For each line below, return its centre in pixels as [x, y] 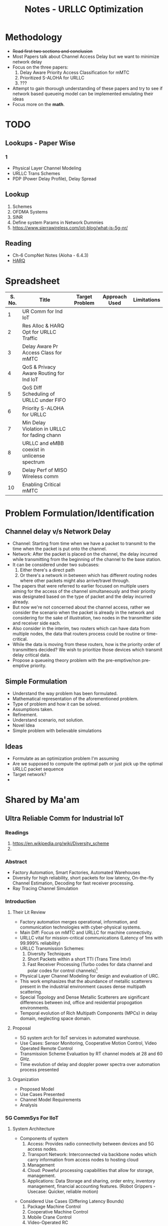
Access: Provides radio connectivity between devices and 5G [90, 1144]
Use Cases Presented [42, 1094]
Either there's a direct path [47, 570]
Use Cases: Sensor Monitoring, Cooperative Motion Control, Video [88, 1043]
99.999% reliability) [40, 943]
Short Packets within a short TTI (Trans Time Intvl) [79, 959]
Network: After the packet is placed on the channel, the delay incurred [85, 554]
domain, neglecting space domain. [55, 1018]
